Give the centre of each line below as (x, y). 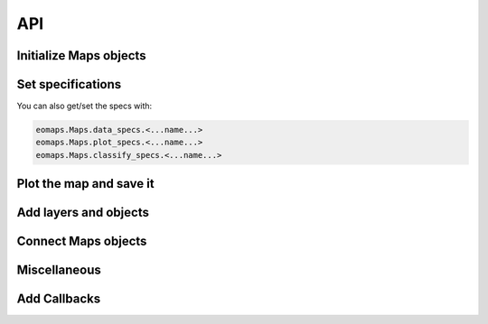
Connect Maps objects (82, 241)
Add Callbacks (59, 299)
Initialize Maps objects (81, 56)
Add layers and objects (83, 213)
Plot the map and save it (85, 184)
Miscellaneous (59, 270)
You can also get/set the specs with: (84, 106)
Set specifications (69, 84)
